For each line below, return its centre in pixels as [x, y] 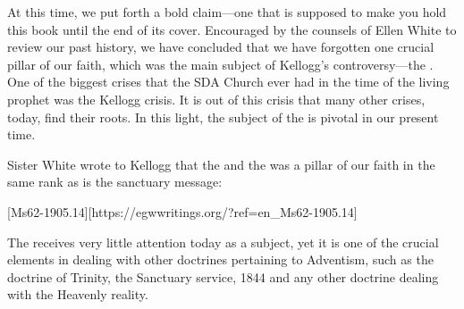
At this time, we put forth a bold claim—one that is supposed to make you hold [227, 12]
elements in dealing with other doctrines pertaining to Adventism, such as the [220, 259]
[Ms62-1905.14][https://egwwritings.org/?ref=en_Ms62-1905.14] [182, 211]
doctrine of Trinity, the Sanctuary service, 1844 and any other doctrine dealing [223, 276]
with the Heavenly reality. [78, 294]
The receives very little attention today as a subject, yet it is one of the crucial [223, 242]
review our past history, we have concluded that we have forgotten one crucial [221, 47]
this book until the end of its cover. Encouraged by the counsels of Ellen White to [232, 29]
